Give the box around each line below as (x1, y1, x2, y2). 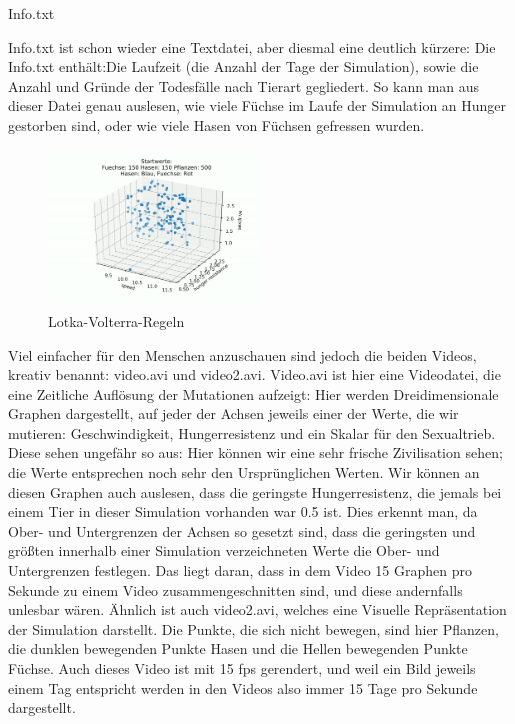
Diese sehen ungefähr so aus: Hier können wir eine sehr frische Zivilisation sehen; (8, 442, 503, 463)
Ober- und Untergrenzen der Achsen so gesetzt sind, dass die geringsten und (8, 520, 476, 541)
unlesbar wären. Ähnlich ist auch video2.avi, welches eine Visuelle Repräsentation (8, 599, 507, 620)
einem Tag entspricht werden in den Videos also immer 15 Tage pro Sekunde (8, 677, 478, 698)
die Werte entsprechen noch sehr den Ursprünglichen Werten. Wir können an (8, 462, 480, 483)
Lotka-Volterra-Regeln (48, 310, 185, 331)
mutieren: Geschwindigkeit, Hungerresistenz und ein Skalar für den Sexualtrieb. (8, 422, 496, 443)
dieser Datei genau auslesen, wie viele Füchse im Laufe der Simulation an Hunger (8, 95, 507, 116)
